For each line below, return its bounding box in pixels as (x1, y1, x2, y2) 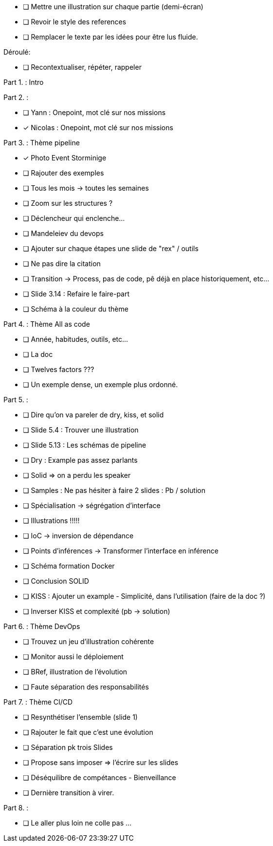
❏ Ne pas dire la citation (23, 259, 101, 268)
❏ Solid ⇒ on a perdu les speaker (23, 471, 131, 479)
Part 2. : (3, 93, 29, 101)
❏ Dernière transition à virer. (23, 788, 114, 797)
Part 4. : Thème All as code (3, 320, 90, 328)
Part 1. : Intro (3, 78, 44, 86)
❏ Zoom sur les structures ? (23, 199, 113, 207)
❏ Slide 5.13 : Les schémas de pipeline (23, 441, 146, 449)
